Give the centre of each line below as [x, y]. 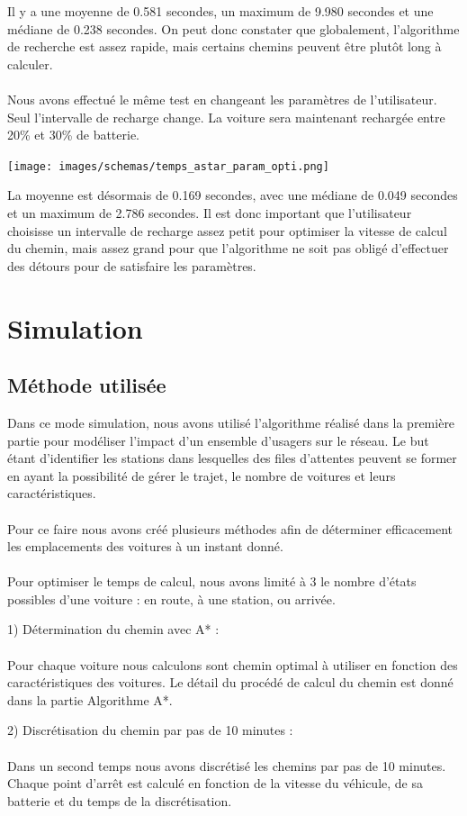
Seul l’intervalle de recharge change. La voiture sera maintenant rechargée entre [226, 117]
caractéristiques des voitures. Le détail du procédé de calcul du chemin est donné [230, 682]
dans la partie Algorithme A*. [90, 699]
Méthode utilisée [87, 385]
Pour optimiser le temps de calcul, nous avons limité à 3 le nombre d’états [212, 581]
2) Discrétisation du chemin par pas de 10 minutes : [150, 730]
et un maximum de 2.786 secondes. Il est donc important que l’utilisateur [210, 213]
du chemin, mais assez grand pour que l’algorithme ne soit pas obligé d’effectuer [228, 248]
